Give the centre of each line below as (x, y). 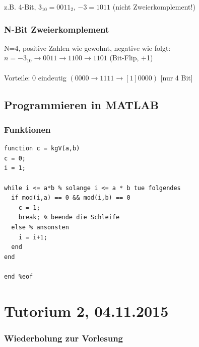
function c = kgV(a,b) (42, 149)
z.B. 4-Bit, (20, 7)
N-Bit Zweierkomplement (57, 29)
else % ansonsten (40, 227)
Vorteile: (17, 77)
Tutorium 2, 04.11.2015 (86, 311)
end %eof (19, 276)
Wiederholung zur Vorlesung (63, 338)
